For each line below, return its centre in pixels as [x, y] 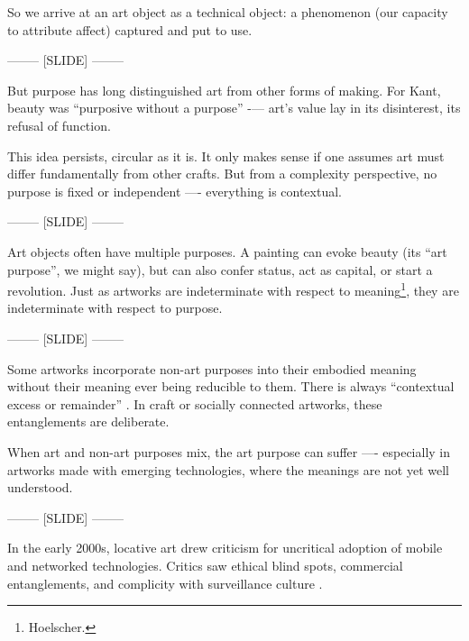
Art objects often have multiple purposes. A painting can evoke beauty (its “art [227, 251]
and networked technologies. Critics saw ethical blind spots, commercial [205, 565]
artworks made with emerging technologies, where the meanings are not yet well [228, 469]
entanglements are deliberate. [88, 421]
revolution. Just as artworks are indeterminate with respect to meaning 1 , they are [233, 289]
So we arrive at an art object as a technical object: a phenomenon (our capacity [228, 12]
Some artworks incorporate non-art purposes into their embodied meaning [212, 368]
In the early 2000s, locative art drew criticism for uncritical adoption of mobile [225, 548]
